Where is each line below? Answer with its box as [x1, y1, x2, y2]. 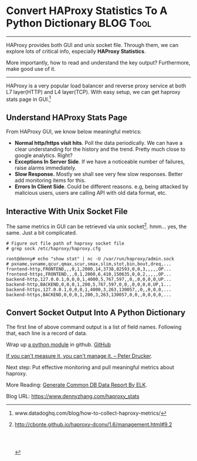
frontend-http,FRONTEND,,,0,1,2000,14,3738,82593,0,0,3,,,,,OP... [6, 266, 172, 272]
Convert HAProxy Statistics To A [6, 4, 168, 18]
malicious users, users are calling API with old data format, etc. [14, 189, 167, 196]
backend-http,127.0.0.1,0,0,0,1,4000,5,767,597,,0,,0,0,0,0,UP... [6, 276, 172, 282]
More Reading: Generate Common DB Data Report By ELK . [6, 381, 148, 388]
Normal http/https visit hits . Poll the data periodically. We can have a [14, 140, 183, 147]
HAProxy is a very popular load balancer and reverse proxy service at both [6, 82, 186, 89]
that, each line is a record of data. [6, 330, 87, 337]
